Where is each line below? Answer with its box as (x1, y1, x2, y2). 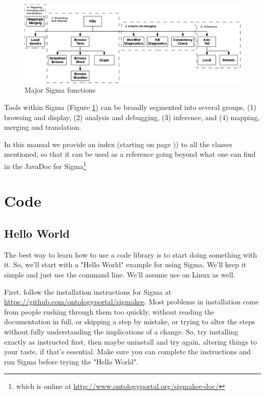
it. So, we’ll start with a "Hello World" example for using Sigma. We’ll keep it (4, 259, 247, 270)
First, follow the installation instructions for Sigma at (4, 286, 172, 297)
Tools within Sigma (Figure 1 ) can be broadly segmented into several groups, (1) (4, 102, 256, 112)
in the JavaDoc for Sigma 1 (4, 159, 87, 171)
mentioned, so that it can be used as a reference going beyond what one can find (4, 149, 256, 159)
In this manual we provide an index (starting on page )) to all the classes (4, 138, 232, 149)
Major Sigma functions (24, 84, 96, 95)
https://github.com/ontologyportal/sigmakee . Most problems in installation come (4, 296, 259, 307)
